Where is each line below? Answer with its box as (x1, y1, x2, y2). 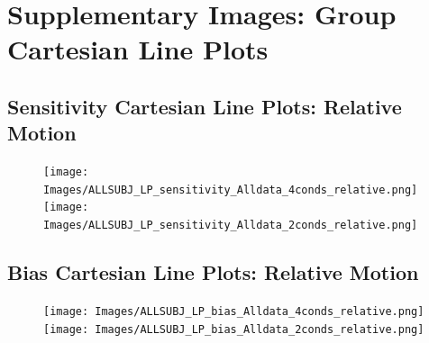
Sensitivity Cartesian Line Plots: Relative (7, 92, 402, 120)
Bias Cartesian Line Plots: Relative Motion (7, 258, 419, 286)
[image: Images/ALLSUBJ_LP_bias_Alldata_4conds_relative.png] (43, 304, 424, 318)
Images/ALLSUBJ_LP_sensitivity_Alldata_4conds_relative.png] (43, 183, 418, 196)
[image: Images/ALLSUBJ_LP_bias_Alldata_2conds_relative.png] (43, 322, 424, 336)
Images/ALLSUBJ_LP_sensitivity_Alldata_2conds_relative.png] (43, 219, 418, 232)
